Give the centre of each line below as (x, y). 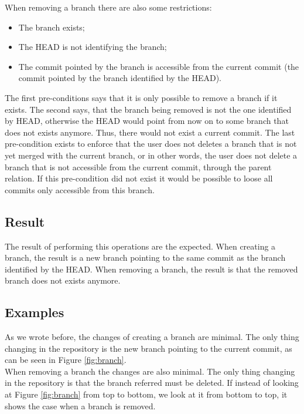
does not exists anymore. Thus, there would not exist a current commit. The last (150, 132)
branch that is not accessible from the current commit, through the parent (138, 166)
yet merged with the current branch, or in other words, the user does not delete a (151, 155)
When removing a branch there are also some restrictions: (108, 7)
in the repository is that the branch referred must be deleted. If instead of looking (152, 383)
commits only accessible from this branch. (80, 189)
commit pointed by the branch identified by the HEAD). (120, 78)
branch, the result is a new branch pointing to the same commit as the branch (145, 258)
